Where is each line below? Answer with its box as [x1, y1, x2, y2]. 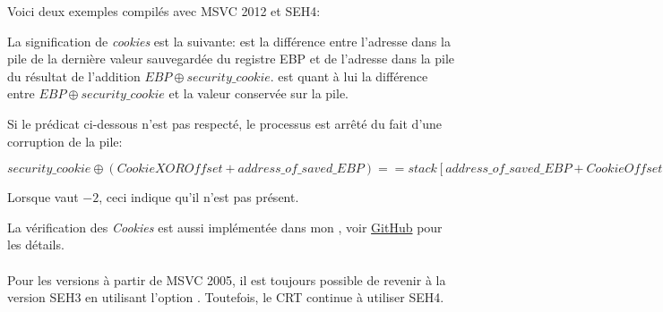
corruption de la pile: [7, 131, 123, 150]
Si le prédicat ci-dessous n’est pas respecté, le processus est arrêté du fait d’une [7, 114, 443, 132]
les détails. [7, 235, 65, 254]
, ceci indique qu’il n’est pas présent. [99, 188, 299, 207]
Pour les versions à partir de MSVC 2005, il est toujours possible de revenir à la [7, 270, 446, 289]
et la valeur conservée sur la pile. [168, 84, 349, 103]
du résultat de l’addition [7, 66, 141, 85]
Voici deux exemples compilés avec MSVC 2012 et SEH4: [7, 2, 321, 20]
